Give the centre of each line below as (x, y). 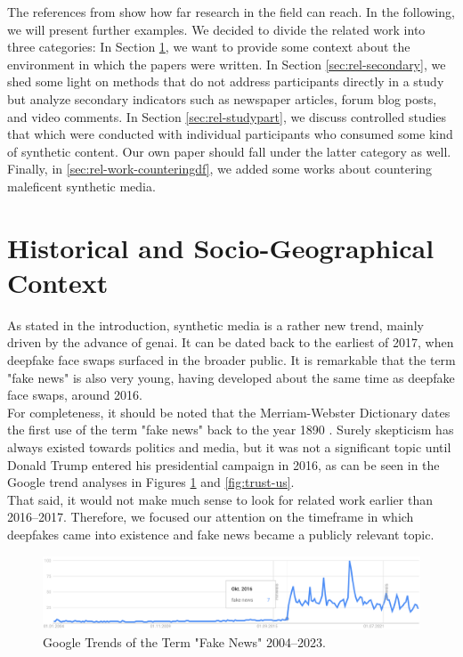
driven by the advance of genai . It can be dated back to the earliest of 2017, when (231, 342)
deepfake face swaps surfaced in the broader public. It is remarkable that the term (231, 360)
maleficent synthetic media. (81, 186)
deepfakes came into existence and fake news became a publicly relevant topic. (221, 534)
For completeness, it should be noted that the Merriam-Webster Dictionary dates (229, 412)
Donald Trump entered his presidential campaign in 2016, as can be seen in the (223, 464)
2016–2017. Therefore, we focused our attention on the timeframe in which (211, 517)
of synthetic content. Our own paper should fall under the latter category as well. (229, 151)
